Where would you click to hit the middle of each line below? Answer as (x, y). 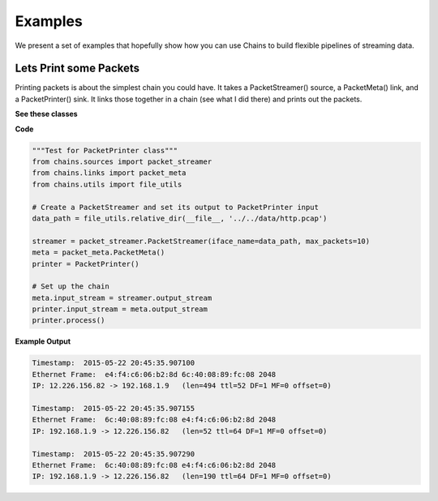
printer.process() (69, 321)
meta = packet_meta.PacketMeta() (99, 253)
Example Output (43, 341)
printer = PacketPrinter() (86, 264)
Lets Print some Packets (77, 69)
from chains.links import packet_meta (109, 173)
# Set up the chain (71, 287)
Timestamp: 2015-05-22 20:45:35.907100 (113, 363)
